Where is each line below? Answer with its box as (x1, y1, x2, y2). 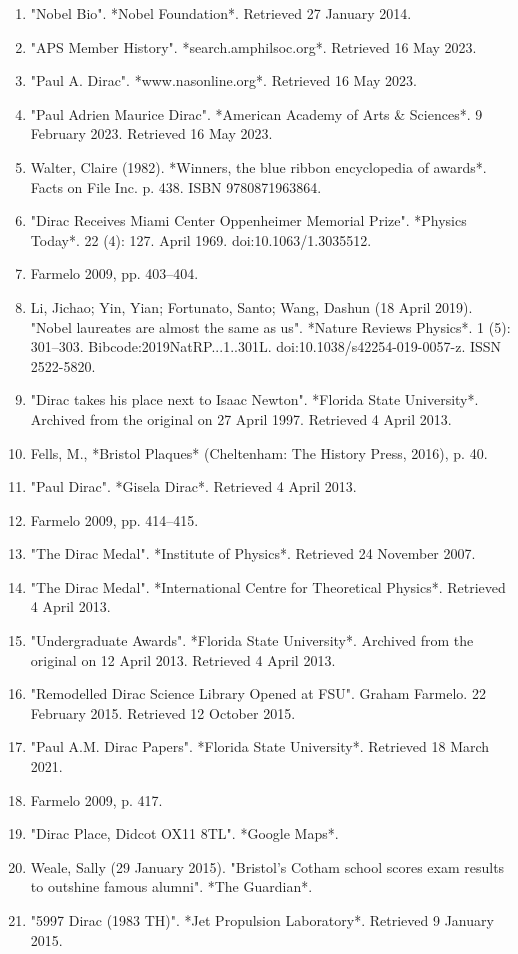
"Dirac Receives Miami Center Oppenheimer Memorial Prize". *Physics (30, 210, 467, 231)
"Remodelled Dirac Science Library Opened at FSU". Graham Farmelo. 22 (30, 683, 486, 704)
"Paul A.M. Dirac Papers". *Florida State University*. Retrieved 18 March (30, 736, 490, 757)
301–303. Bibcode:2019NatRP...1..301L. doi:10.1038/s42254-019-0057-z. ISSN (30, 336, 502, 357)
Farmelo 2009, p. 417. (30, 789, 163, 810)
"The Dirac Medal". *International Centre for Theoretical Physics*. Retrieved (30, 576, 506, 597)
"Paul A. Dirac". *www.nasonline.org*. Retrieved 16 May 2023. (30, 70, 417, 91)
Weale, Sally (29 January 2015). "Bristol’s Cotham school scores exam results (30, 856, 505, 877)
